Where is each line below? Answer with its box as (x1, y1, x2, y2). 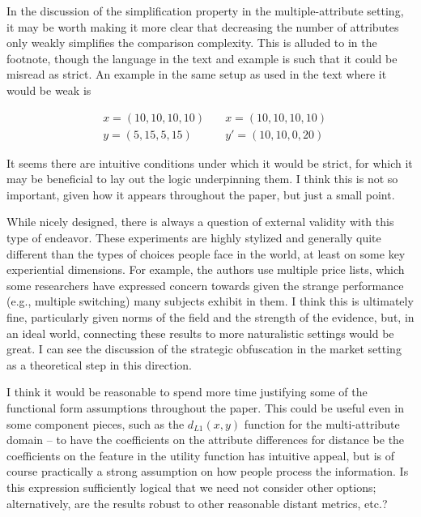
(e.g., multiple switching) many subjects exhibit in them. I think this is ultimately (6, 293, 414, 310)
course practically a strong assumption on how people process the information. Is (6, 463, 409, 480)
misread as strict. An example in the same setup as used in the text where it (6, 66, 387, 83)
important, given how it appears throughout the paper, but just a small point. (6, 186, 395, 203)
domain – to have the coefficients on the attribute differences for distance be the (6, 431, 405, 448)
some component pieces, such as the (6, 415, 185, 432)
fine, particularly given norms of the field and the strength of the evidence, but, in (6, 308, 415, 325)
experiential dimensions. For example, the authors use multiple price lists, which (6, 261, 405, 278)
